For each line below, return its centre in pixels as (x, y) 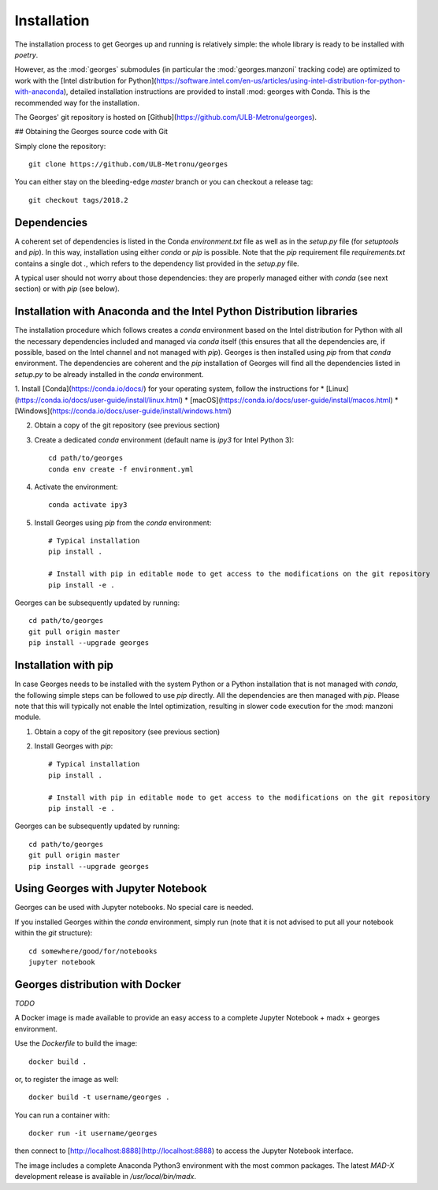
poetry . (26, 54)
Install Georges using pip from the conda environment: (123, 522)
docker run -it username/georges (93, 1133)
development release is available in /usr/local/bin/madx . (106, 1177)
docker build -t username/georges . (99, 1097)
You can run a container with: (62, 1115)
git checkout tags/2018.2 (79, 200)
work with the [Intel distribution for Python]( (85, 80)
